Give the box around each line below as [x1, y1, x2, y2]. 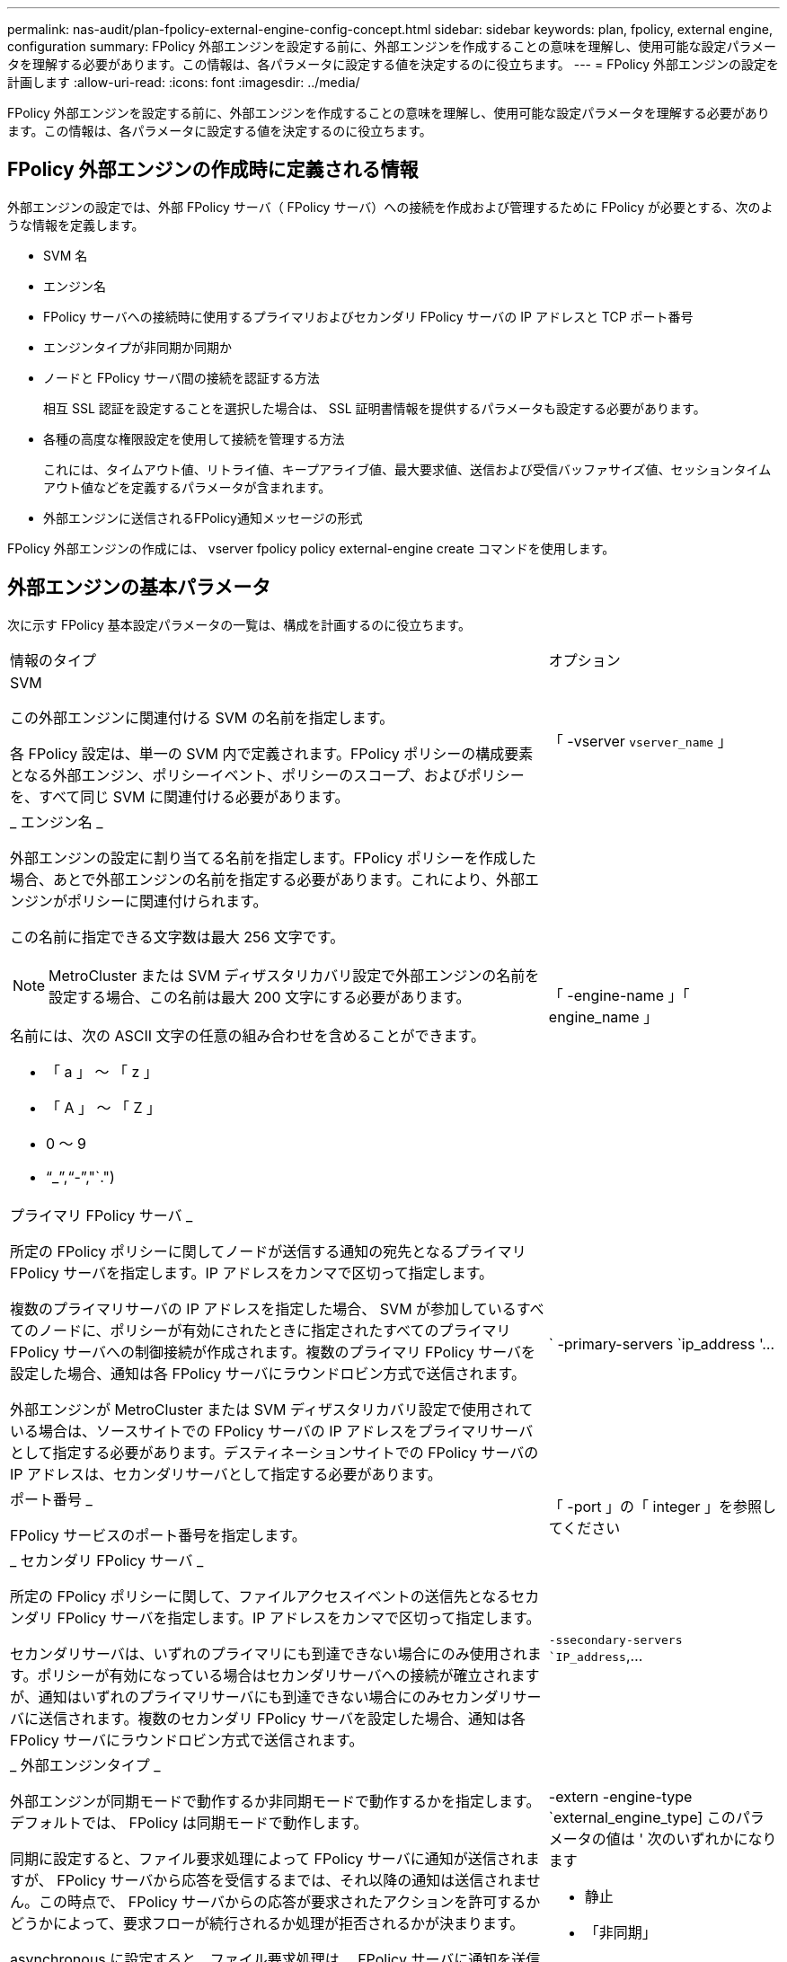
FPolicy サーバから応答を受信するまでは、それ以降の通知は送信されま [57, 1870, 526, 1889]
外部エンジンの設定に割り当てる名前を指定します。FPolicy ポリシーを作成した [10, 848, 536, 867]
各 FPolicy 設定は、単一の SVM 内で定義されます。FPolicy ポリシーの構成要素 [10, 744, 534, 763]
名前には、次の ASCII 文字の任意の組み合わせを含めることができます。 [10, 1026, 485, 1045]
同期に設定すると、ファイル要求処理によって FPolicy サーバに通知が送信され [10, 1849, 526, 1868]
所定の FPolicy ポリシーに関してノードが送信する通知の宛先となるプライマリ [10, 1242, 526, 1260]
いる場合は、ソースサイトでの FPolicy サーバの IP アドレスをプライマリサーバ [10, 1421, 534, 1440]
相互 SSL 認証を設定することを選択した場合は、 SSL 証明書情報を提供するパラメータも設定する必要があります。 [43, 400, 706, 416]
